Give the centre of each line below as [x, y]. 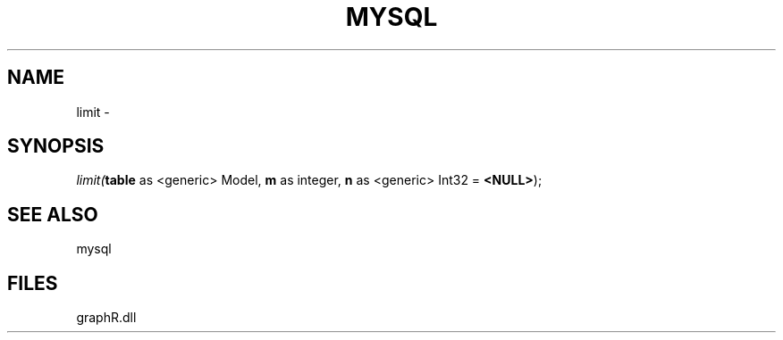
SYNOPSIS [56, 146]
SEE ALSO [53, 214]
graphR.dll [106, 318]
